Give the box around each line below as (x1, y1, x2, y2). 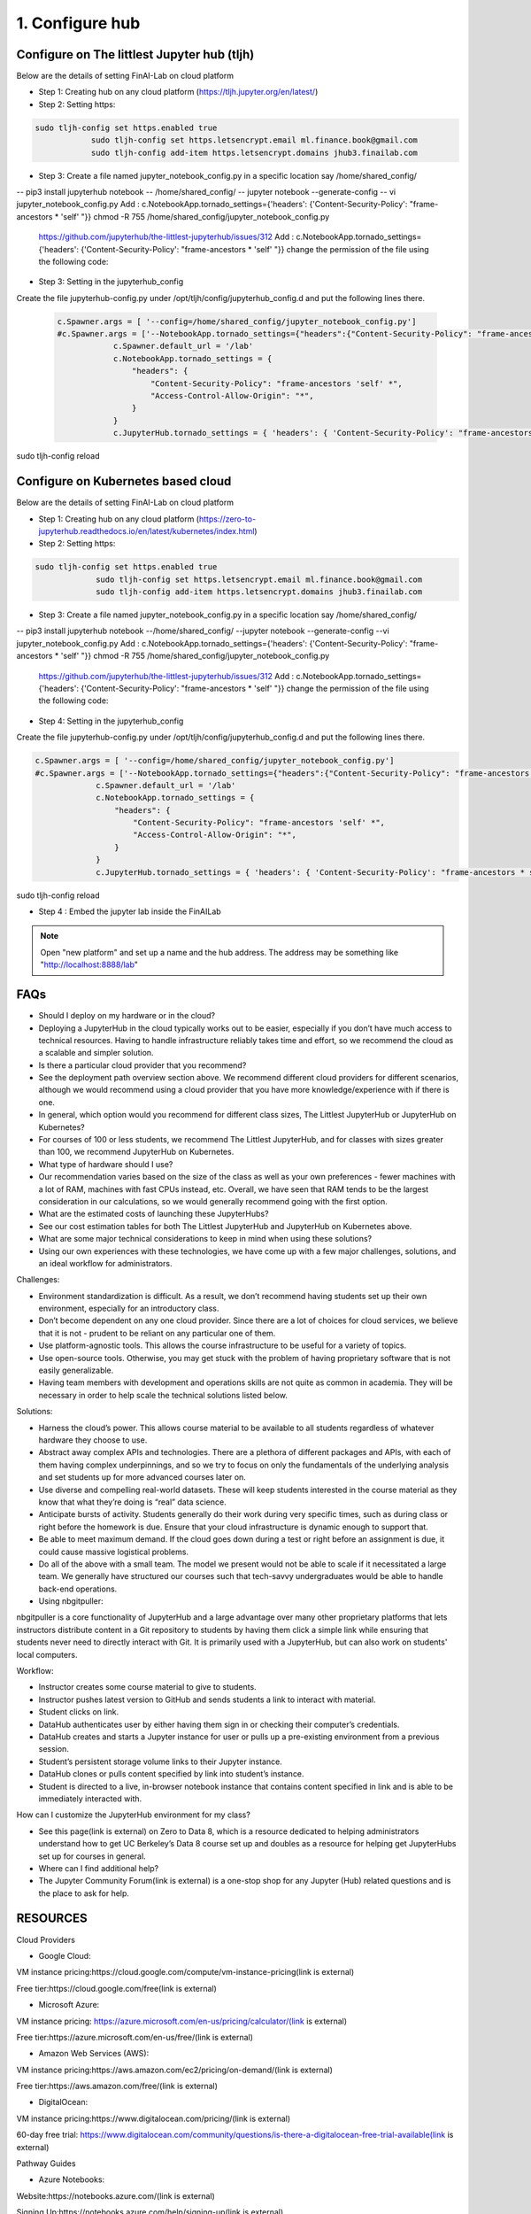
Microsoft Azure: (38, 2000, 100, 2010)
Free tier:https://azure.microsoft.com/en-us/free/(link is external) (16, 2032, 254, 2042)
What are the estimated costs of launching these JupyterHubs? (38, 1209, 269, 1219)
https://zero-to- (198, 514, 257, 524)
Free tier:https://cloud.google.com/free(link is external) (16, 1983, 217, 1993)
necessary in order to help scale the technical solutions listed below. (38, 1390, 288, 1400)
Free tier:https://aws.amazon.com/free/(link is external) (16, 2081, 219, 2092)
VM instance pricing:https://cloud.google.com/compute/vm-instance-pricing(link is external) (16, 1967, 355, 1978)
